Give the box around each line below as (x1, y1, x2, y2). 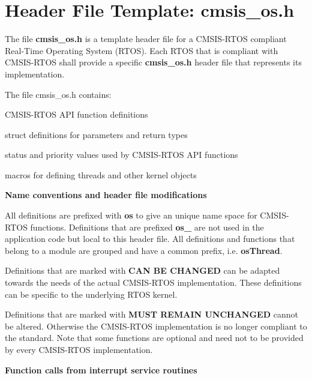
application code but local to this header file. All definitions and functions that (5, 232, 295, 245)
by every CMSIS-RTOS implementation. (5, 343, 153, 355)
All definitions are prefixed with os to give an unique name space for (5, 209, 257, 222)
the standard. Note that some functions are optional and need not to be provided (5, 331, 304, 344)
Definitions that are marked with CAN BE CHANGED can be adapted (5, 264, 280, 277)
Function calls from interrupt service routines (5, 363, 197, 376)
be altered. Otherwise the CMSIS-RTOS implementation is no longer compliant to (5, 319, 307, 332)
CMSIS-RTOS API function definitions (5, 108, 148, 121)
